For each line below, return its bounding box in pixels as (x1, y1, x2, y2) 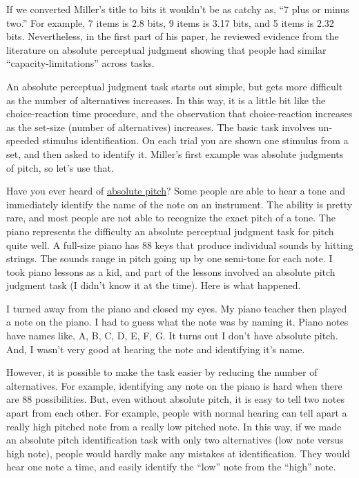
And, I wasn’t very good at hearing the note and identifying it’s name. (6, 341, 305, 356)
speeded (6, 133, 39, 148)
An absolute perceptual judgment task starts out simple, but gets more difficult (6, 79, 343, 93)
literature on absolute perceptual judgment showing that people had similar (6, 42, 327, 57)
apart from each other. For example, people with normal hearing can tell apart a (6, 406, 347, 420)
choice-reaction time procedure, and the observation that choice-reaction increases (6, 106, 353, 121)
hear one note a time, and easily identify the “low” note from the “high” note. (6, 459, 336, 474)
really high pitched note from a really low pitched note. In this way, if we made (6, 419, 342, 433)
